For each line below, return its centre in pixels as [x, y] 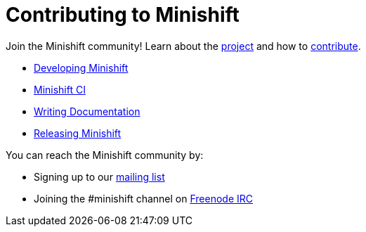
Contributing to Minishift [123, 15]
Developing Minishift [81, 67]
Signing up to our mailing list [99, 176]
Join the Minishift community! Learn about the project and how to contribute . [183, 46]
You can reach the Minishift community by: [105, 155]
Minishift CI [60, 89]
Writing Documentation [87, 111]
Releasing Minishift [78, 133]
